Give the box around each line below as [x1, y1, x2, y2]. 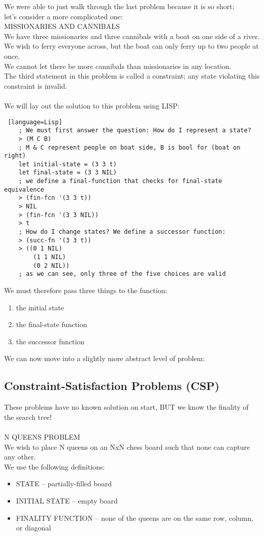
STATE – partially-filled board [16, 478, 112, 489]
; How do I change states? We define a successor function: [18, 228, 226, 236]
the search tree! [4, 411, 52, 422]
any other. [4, 451, 36, 462]
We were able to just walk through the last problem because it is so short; [4, 1, 235, 11]
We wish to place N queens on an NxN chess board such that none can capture [4, 441, 250, 452]
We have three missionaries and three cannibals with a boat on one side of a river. [4, 30, 260, 41]
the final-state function [16, 319, 87, 330]
